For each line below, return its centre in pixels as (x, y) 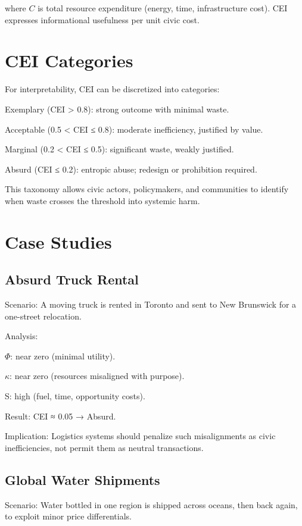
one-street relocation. (43, 316)
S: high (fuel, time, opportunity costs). (75, 396)
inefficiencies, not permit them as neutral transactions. (104, 447)
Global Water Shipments (82, 479)
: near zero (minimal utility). (63, 356)
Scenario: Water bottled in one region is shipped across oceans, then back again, (151, 504)
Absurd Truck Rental (72, 279)
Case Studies (58, 241)
